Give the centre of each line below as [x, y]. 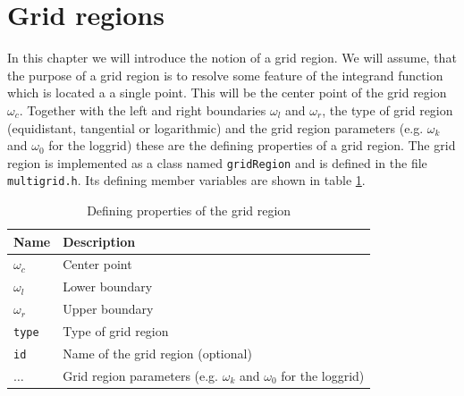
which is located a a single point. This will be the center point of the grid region [227, 93]
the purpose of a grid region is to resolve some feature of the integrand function [225, 75]
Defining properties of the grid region [189, 210]
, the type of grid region [388, 110]
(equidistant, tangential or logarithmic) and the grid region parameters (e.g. [215, 127]
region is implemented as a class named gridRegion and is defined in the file [217, 162]
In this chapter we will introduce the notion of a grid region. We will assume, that [232, 58]
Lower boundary [108, 286]
